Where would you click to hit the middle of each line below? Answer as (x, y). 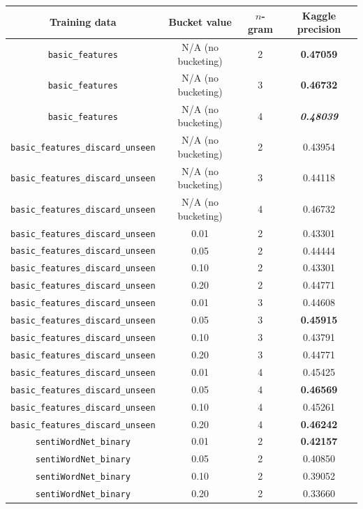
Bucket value (200, 22)
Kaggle (319, 15)
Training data (83, 22)
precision (319, 29)
